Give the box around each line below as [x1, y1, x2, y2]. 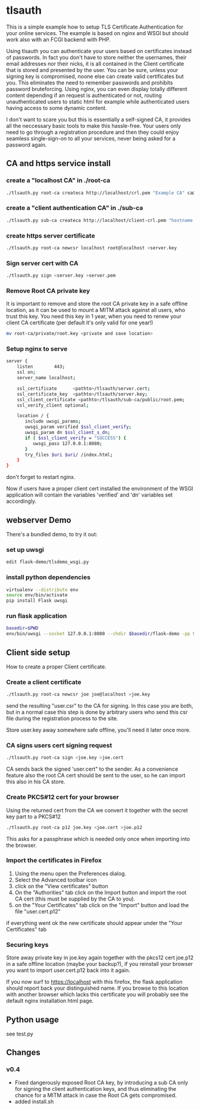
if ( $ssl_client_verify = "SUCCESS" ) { [24, 435, 127, 441]
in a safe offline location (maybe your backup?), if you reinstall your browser [6, 961, 193, 968]
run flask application [6, 612, 67, 620]
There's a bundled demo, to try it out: [6, 531, 98, 538]
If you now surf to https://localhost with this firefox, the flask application [6, 978, 183, 986]
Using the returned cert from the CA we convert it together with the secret [6, 806, 189, 814]
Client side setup [6, 647, 70, 658]
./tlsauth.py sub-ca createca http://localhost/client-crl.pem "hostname [6, 217, 193, 223]
